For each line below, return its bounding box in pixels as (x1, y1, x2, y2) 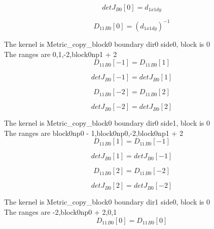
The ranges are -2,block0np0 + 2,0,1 (4, 206, 117, 217)
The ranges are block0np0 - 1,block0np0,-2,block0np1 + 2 (4, 127, 183, 138)
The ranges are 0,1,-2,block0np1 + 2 (4, 48, 117, 59)
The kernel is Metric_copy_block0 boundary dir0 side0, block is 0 (4, 38, 210, 49)
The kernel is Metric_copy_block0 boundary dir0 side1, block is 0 (4, 118, 210, 128)
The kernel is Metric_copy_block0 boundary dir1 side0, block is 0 (4, 196, 210, 207)
